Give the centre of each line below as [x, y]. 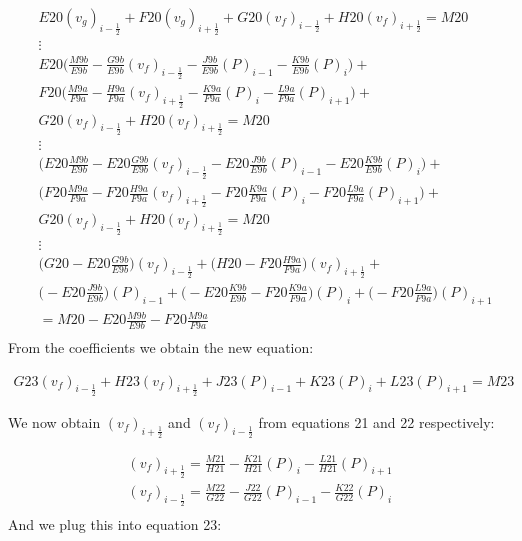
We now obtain [54, 421]
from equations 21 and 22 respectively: [376, 421]
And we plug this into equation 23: [115, 524]
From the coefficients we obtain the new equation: [161, 347]
